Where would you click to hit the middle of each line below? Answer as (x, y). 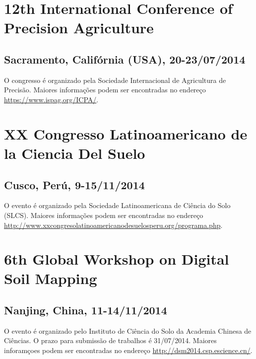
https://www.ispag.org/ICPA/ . (51, 99)
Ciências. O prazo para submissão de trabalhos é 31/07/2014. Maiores (110, 340)
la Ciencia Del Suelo (75, 153)
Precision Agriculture (79, 28)
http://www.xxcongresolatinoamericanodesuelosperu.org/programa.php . (113, 225)
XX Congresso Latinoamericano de (126, 133)
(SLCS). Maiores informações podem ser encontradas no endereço (104, 215)
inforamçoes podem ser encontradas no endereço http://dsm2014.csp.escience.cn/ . (128, 350)
